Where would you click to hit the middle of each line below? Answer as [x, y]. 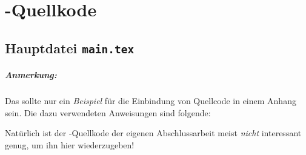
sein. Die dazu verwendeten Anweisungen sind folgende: [108, 112]
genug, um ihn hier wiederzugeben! [70, 145]
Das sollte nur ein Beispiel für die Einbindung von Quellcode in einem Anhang [151, 101]
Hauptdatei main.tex [70, 48]
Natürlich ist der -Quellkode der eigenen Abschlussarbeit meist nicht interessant [153, 133]
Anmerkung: [31, 75]
